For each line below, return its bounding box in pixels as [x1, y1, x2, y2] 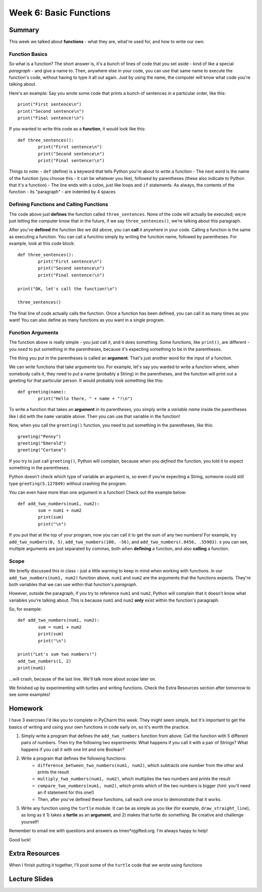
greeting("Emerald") [17, 440, 66, 446]
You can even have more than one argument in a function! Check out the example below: [9, 489, 187, 496]
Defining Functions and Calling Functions [9, 201, 109, 208]
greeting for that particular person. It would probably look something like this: [9, 377, 164, 384]
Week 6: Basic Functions [9, 7, 111, 18]
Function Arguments [9, 329, 59, 336]
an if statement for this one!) [37, 789, 95, 795]
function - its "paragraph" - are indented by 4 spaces [9, 189, 116, 195]
